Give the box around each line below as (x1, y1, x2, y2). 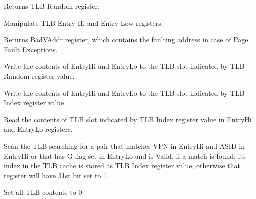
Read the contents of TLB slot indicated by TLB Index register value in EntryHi (4, 114, 252, 124)
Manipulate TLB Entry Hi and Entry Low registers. (4, 17, 163, 28)
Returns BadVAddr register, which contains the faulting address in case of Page (4, 34, 248, 45)
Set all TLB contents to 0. (4, 187, 84, 197)
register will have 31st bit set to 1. (4, 170, 109, 180)
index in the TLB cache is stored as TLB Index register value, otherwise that (4, 160, 240, 171)
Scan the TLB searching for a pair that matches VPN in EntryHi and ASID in (4, 140, 245, 151)
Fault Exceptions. (4, 44, 58, 54)
